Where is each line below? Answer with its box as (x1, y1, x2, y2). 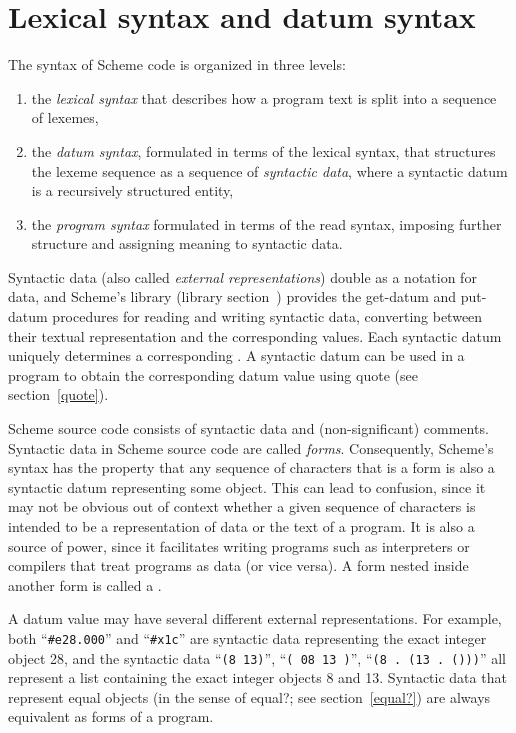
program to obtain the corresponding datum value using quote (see (8, 364, 418, 385)
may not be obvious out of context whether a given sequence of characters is (8, 496, 476, 517)
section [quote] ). (8, 384, 109, 405)
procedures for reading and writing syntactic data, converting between (52, 306, 483, 327)
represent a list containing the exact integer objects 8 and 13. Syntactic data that (8, 667, 507, 688)
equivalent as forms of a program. (8, 706, 214, 727)
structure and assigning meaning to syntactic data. (31, 233, 343, 254)
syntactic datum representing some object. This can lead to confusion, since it (8, 476, 486, 497)
